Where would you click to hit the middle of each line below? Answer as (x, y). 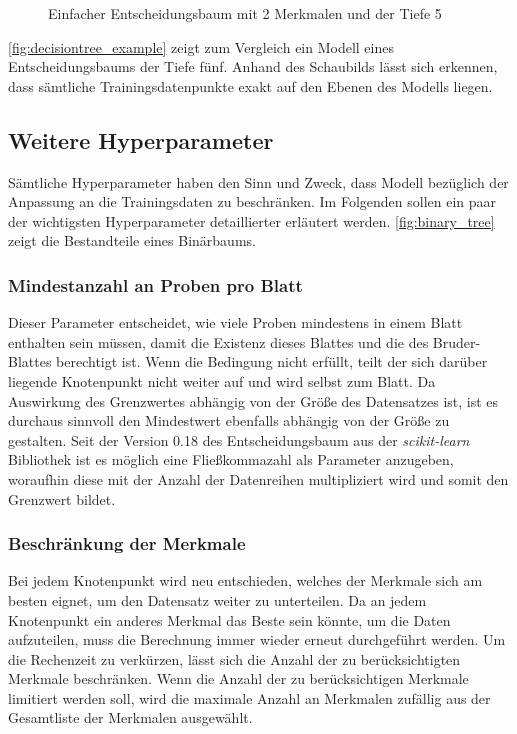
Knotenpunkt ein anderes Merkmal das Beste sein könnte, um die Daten (229, 619)
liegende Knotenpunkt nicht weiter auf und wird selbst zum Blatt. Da (222, 380)
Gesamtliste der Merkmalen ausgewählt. (130, 717)
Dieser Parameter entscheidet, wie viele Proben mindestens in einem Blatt (235, 322)
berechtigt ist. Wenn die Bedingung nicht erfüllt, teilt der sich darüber (272, 361)
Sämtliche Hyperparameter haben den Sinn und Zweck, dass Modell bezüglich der (258, 181)
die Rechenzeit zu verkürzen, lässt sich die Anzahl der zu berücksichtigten (234, 658)
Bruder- (456, 341)
